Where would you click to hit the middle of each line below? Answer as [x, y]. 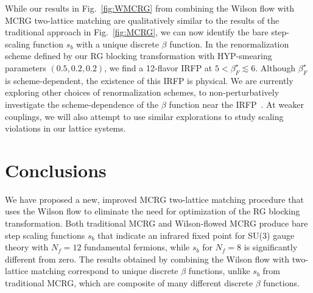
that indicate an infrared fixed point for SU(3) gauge [196, 235]
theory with [27, 247]
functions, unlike [219, 271]
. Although [276, 67]
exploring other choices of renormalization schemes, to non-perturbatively [142, 92]
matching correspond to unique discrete [104, 271]
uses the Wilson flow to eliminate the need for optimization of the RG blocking [153, 211]
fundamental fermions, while [137, 247]
